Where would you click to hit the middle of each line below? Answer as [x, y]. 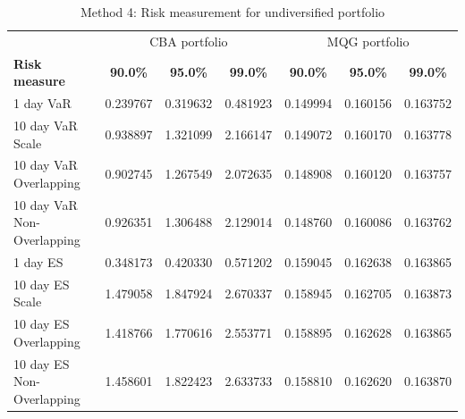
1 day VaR [42, 103]
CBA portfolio [189, 41]
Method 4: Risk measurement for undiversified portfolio [232, 12]
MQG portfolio [368, 41]
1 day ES [38, 261]
